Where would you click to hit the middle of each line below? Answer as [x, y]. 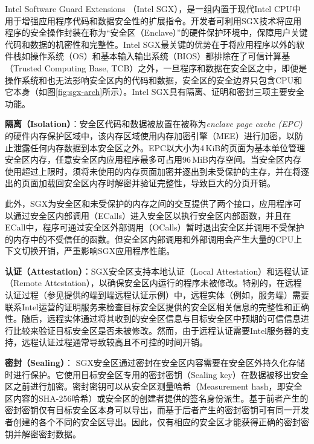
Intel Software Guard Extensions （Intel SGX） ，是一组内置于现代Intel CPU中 [153, 8]
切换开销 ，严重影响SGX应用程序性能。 [98, 251]
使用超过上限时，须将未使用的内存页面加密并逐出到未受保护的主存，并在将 [153, 171]
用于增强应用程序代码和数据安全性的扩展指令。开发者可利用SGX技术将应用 [153, 20]
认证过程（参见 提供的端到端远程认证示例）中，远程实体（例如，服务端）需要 [157, 295]
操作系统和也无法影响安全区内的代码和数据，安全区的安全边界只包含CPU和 [154, 80]
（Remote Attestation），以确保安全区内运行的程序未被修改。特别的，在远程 [153, 283]
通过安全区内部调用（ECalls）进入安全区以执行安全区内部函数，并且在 [152, 215]
